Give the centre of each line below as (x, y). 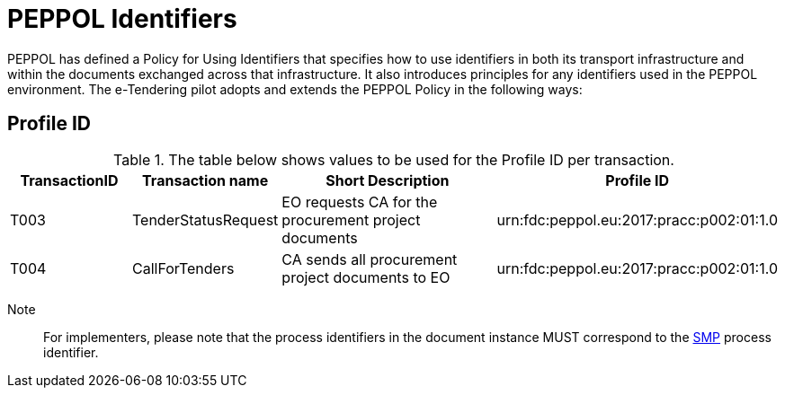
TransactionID (69, 180)
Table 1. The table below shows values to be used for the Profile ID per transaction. (394, 159)
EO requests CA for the (360, 202)
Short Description (388, 180)
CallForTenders (183, 268)
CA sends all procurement (370, 259)
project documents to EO (366, 277)
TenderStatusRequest (205, 219)
